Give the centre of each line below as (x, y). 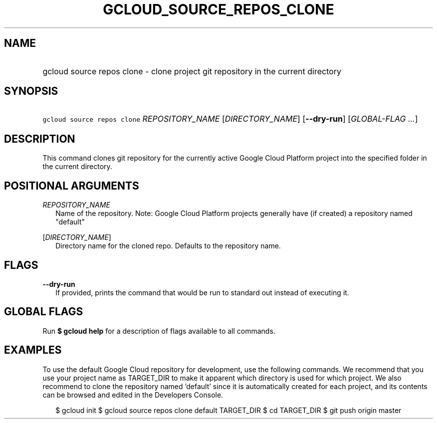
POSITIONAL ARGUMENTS (72, 186)
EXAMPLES (33, 350)
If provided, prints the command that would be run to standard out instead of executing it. (202, 292)
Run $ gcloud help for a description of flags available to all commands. (159, 331)
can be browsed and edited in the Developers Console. (133, 395)
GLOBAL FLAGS (44, 312)
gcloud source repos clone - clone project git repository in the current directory (192, 71)
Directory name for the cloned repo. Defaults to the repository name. (168, 246)
